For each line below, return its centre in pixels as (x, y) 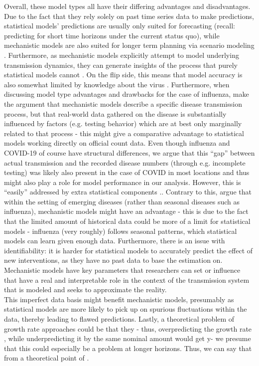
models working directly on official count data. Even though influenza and (117, 143)
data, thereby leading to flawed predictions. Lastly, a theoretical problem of (119, 319)
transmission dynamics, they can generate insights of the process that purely (121, 65)
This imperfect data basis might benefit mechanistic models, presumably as (119, 299)
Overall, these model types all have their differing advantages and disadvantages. (127, 6)
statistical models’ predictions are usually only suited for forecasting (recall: (120, 26)
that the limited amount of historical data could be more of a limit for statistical (127, 221)
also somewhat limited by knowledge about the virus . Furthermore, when (117, 84)
